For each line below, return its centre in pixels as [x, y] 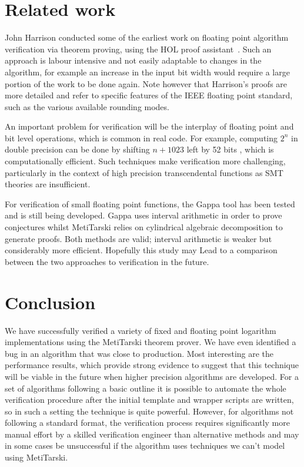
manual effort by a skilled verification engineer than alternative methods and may [152, 434]
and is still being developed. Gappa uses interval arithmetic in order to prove [143, 215]
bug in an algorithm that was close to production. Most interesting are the [139, 353]
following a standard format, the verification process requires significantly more [147, 423]
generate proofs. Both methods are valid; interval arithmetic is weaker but [138, 238]
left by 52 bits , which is [230, 149]
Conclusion [50, 302]
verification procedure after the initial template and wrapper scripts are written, [149, 400]
